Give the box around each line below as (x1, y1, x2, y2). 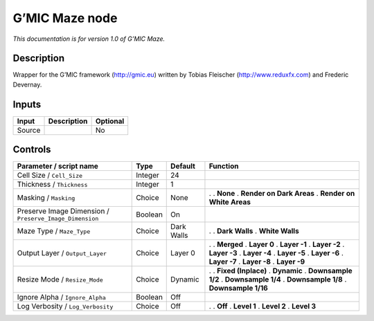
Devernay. (12, 80, 42, 89)
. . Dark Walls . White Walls (208, 226, 299, 236)
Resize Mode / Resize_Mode (17, 275, 103, 284)
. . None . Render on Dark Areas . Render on (208, 189, 355, 199)
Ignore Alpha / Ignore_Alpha (17, 293, 107, 302)
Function (208, 161, 239, 171)
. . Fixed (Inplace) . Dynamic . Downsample (208, 266, 353, 276)
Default (170, 161, 195, 171)
